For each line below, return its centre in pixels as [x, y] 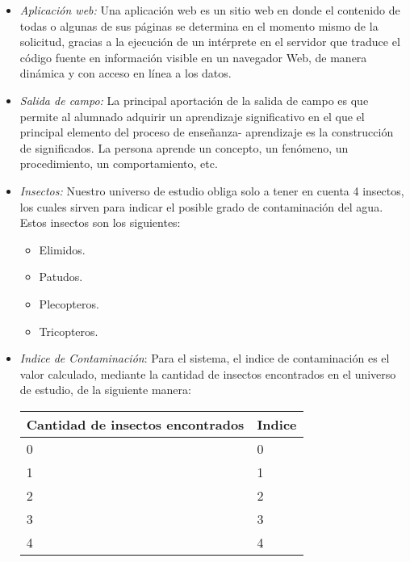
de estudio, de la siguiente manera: [105, 390]
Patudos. [61, 277]
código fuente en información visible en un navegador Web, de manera [193, 57]
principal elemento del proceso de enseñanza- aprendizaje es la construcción [207, 132]
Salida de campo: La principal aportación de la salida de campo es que [194, 100]
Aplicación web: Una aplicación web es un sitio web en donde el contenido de [210, 10]
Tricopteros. [69, 331]
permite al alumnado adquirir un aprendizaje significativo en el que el [192, 116]
